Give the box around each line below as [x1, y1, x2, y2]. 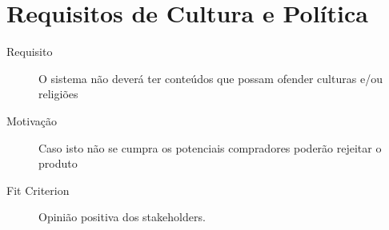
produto [38, 155, 78, 172]
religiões [38, 85, 78, 102]
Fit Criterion [6, 181, 70, 198]
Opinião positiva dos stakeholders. [38, 208, 206, 225]
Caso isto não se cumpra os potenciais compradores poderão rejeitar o [38, 139, 382, 156]
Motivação [6, 112, 57, 129]
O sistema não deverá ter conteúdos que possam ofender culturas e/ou [38, 69, 383, 86]
